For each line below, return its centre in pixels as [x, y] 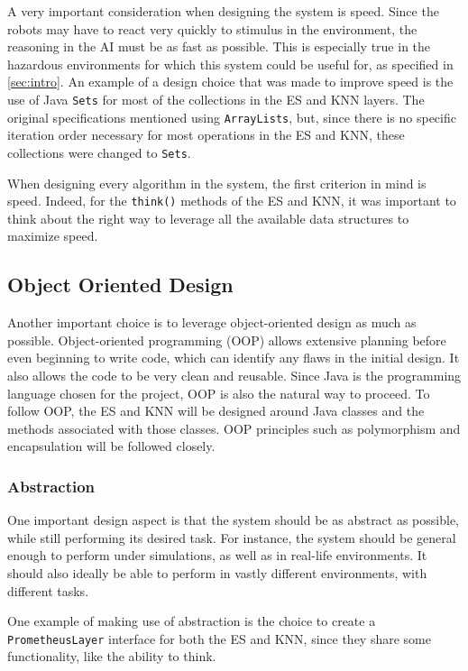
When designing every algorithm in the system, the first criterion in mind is [217, 183]
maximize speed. [53, 236]
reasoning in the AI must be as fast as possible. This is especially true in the [219, 46]
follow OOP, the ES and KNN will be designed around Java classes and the [216, 411]
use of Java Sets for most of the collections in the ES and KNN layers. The [216, 99]
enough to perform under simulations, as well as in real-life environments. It [217, 555]
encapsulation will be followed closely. [111, 446]
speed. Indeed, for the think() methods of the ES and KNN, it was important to [232, 201]
